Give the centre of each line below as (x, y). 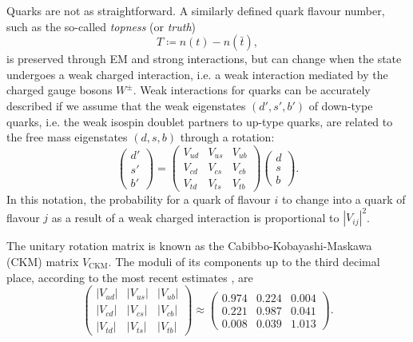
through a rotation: (227, 137)
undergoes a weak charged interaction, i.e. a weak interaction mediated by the (197, 74)
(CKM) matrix (43, 261)
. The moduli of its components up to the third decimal (244, 261)
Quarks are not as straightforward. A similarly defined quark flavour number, (196, 10)
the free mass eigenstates (67, 137)
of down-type (341, 105)
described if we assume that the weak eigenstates (126, 105)
